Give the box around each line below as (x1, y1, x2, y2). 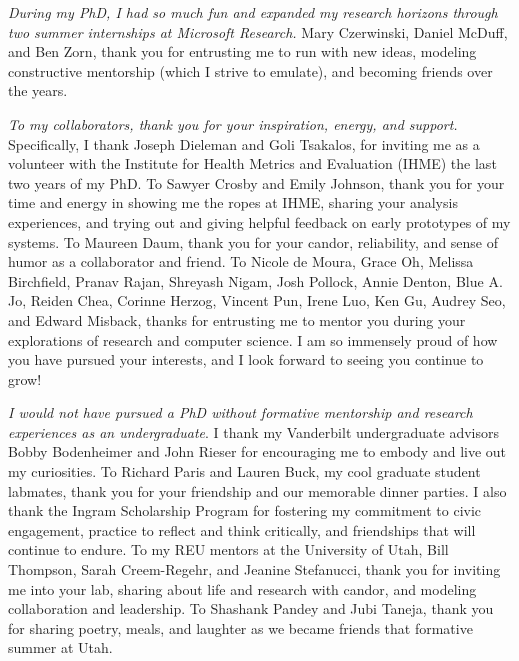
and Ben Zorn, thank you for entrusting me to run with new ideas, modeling (8, 41, 477, 62)
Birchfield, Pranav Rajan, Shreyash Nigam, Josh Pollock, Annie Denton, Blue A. (8, 270, 503, 291)
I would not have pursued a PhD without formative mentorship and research (8, 402, 473, 423)
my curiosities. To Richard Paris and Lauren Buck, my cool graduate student (8, 461, 481, 482)
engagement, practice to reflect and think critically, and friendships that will (8, 519, 476, 540)
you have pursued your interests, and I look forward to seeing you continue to (8, 349, 484, 370)
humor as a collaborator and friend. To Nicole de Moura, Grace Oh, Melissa (8, 251, 474, 272)
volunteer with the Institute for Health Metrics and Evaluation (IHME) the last (8, 153, 497, 174)
